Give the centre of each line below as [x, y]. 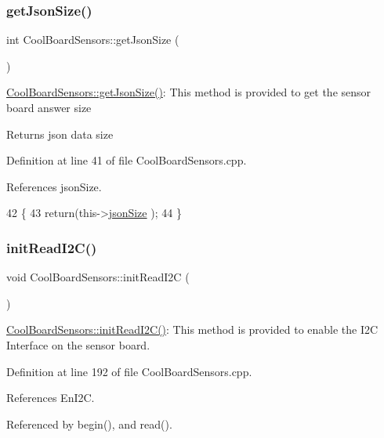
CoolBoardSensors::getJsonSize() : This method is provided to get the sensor [189, 92]
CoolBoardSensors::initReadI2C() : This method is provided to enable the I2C [192, 329]
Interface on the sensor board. [78, 344]
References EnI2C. [51, 398]
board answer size [49, 107]
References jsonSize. [54, 186]
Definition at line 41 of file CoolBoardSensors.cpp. [127, 160]
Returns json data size [60, 134]
